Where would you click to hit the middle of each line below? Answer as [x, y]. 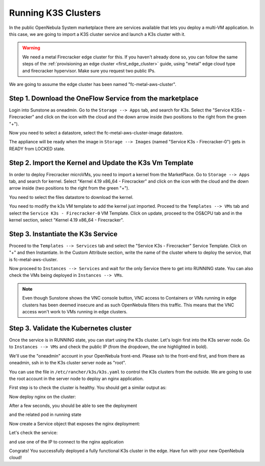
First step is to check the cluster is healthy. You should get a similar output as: [88, 387]
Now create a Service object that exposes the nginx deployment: [75, 424]
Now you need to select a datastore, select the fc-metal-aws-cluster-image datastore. [96, 133]
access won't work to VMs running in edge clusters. [75, 312]
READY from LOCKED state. [37, 149]
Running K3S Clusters [55, 13]
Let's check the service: [33, 433]
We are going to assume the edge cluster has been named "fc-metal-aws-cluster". [93, 84]
